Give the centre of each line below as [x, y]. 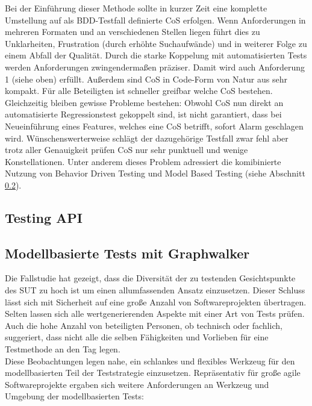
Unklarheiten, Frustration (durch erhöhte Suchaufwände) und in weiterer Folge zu [156, 43]
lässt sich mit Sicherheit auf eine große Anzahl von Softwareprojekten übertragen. [156, 301]
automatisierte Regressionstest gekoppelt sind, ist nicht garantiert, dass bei [143, 114]
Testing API [44, 217]
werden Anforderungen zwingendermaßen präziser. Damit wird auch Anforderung [155, 67]
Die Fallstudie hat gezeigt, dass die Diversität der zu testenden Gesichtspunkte [150, 278]
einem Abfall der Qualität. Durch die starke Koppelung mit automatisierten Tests [156, 55]
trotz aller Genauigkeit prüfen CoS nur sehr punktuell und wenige [126, 150]
